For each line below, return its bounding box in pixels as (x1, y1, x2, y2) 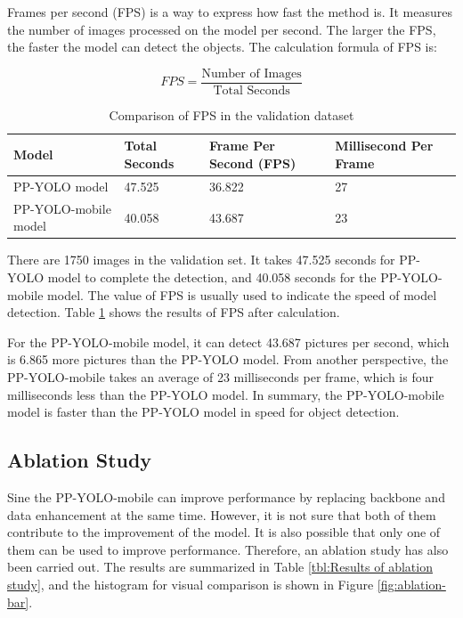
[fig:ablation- (377, 574, 446, 593)
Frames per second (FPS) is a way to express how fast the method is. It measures (7, 3, 452, 20)
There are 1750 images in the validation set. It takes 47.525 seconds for (7, 250, 395, 269)
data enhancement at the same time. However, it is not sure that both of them (7, 505, 436, 524)
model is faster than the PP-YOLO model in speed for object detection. (7, 403, 400, 421)
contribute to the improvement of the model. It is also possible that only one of (7, 523, 441, 541)
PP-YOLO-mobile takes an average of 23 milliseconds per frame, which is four (7, 367, 434, 386)
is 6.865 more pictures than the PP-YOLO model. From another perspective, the (7, 350, 449, 369)
